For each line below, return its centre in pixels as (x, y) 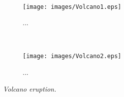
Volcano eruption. (30, 88)
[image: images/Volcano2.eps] (72, 56)
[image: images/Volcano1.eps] (72, 7)
